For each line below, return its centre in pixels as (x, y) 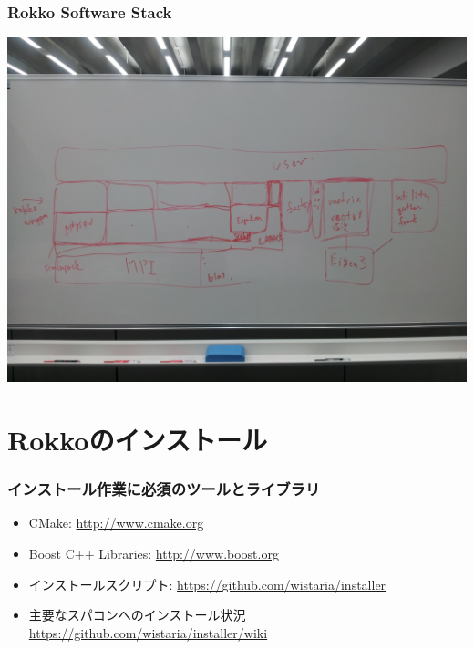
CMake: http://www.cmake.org (116, 523)
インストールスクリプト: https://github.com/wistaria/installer (207, 584)
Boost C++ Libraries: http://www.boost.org (154, 553)
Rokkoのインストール (137, 439)
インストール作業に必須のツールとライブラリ (164, 489)
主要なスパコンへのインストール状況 (137, 615)
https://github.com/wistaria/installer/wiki (148, 632)
